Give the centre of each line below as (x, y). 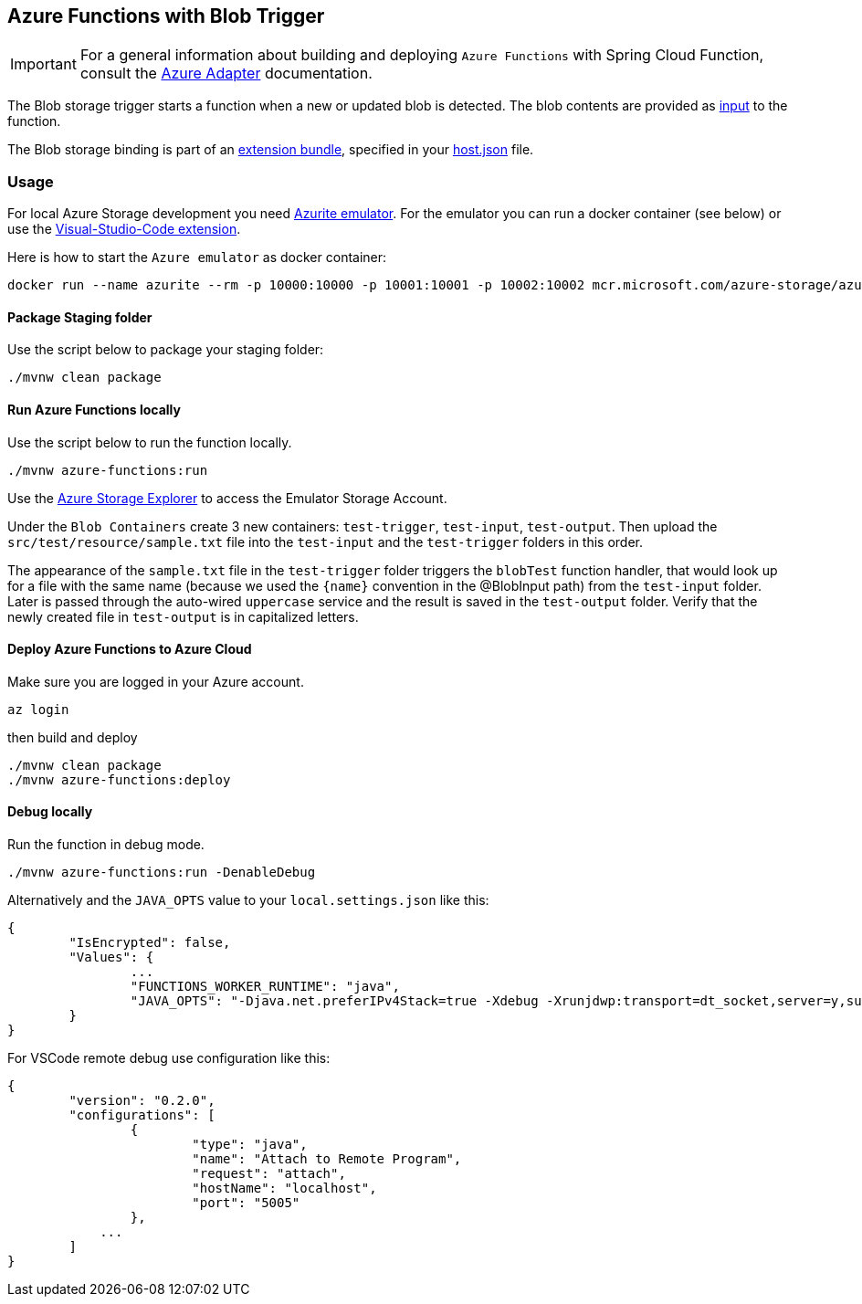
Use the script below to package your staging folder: (166, 350)
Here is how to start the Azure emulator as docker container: (197, 258)
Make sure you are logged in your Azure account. (156, 681)
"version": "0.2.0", (142, 1101)
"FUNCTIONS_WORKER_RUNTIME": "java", (265, 987)
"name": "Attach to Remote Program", (327, 1159)
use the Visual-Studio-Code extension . (124, 229)
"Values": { (111, 957)
